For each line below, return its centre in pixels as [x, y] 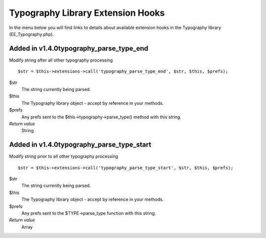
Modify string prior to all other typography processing [64, 156]
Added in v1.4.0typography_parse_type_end [79, 48]
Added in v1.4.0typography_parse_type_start [80, 145]
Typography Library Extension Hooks [87, 13]
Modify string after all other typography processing [61, 60]
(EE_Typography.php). [32, 34]
